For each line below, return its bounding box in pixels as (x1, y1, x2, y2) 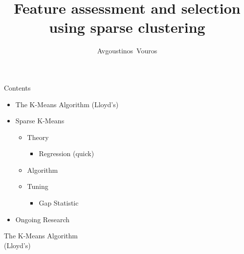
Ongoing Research (15, 214, 70, 224)
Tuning (27, 181, 48, 191)
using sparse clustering (49, 17, 205, 37)
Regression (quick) (39, 148, 94, 159)
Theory (27, 132, 49, 142)
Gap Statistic (39, 198, 79, 208)
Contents (4, 82, 31, 92)
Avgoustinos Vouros (97, 46, 157, 56)
